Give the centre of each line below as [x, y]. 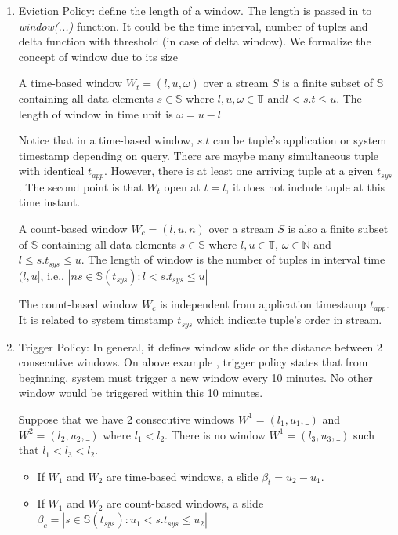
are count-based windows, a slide [185, 503]
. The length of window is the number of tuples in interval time [233, 259]
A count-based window [73, 228]
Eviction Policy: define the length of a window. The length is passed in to [195, 10]
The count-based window [78, 303]
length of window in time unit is [96, 113]
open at [182, 186]
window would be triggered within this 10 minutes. [141, 393]
